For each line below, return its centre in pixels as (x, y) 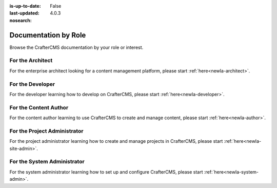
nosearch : (21, 20)
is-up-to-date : (25, 6)
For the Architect (31, 61)
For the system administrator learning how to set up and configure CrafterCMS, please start (106, 172)
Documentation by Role (48, 35)
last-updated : (24, 13)
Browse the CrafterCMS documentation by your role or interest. (76, 47)
